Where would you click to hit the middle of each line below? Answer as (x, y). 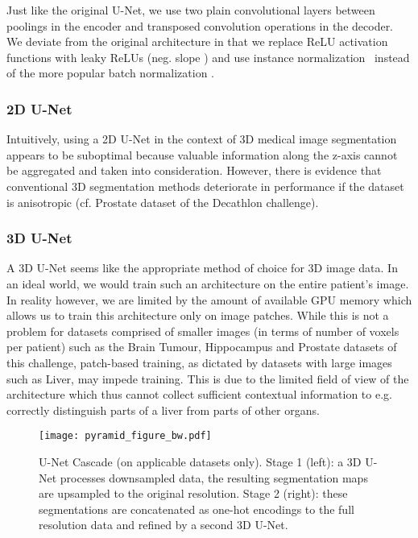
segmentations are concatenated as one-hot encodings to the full (197, 509)
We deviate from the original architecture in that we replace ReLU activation (197, 41)
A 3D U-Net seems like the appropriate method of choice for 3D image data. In (202, 268)
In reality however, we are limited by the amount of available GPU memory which (209, 299)
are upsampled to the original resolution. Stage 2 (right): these (193, 493)
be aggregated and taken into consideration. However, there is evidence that (194, 170)
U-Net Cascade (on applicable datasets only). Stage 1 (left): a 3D (200, 461)
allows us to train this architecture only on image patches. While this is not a (198, 315)
